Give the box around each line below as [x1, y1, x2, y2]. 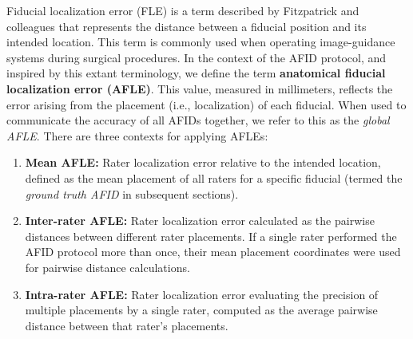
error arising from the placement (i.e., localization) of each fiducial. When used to [6, 96, 407, 112]
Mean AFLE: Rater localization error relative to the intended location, [25, 154, 381, 171]
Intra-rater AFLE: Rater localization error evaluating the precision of [25, 286, 379, 302]
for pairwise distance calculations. [25, 258, 190, 275]
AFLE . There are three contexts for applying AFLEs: [6, 127, 268, 144]
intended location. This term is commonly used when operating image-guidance [6, 34, 395, 50]
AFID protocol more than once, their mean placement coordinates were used [25, 243, 401, 260]
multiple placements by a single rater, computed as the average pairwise [25, 302, 378, 318]
